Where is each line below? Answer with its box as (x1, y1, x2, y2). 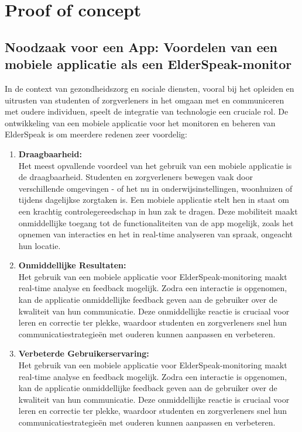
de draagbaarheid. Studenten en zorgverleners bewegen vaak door (18, 171, 253, 183)
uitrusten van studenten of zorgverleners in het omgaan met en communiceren (5, 94, 284, 106)
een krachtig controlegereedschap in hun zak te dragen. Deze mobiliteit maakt (18, 205, 298, 217)
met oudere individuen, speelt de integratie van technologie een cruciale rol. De (5, 105, 289, 117)
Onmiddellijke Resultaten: (18, 259, 126, 271)
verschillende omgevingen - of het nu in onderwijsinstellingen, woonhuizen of (18, 182, 293, 194)
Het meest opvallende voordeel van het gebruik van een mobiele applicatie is (18, 159, 292, 171)
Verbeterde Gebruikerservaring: (18, 347, 149, 360)
